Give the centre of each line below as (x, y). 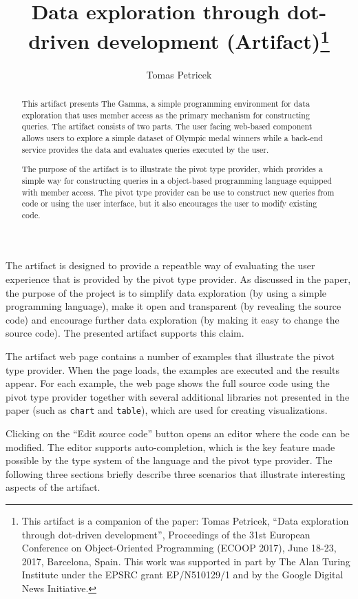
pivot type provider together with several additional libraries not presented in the (178, 396)
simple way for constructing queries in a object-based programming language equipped (177, 180)
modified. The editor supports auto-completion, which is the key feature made (170, 446)
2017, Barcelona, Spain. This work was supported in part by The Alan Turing (186, 561)
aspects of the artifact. (53, 487)
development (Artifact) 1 (213, 40)
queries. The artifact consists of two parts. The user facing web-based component (167, 126)
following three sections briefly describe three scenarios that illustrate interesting (176, 473)
